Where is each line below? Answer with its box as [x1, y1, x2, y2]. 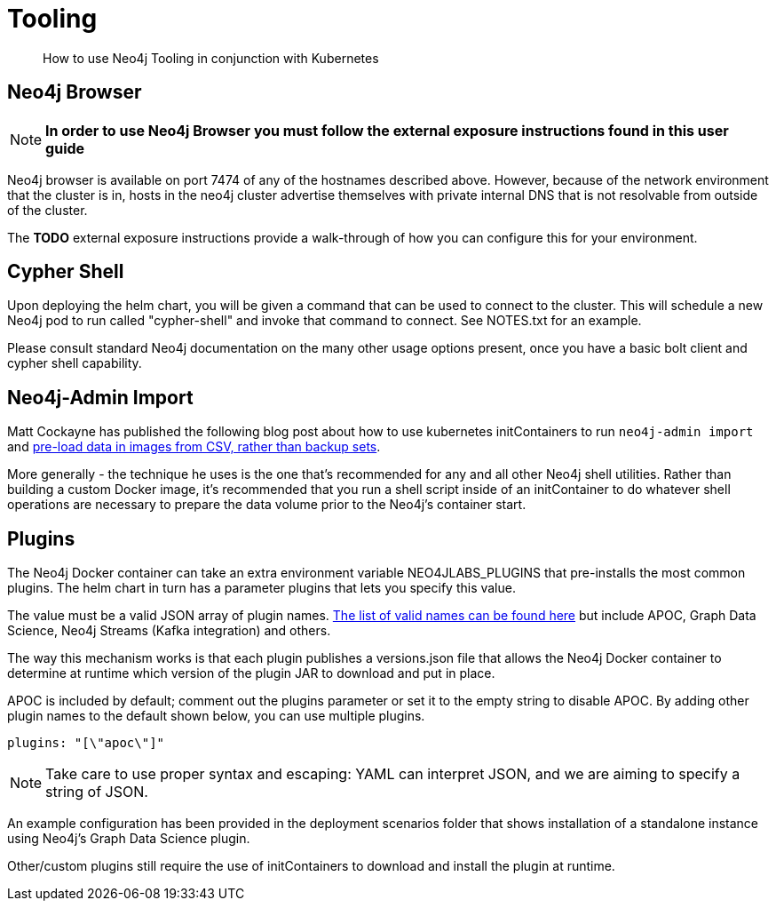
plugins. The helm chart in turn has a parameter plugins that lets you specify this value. [7, 580, 516, 596]
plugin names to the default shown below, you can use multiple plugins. [7, 708, 425, 724]
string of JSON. [45, 783, 148, 801]
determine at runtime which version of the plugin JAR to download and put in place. [7, 665, 495, 681]
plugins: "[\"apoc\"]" [7, 736, 165, 751]
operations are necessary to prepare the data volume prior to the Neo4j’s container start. [7, 497, 527, 513]
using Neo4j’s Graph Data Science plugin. [7, 831, 250, 847]
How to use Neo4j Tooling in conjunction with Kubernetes [43, 50, 379, 66]
